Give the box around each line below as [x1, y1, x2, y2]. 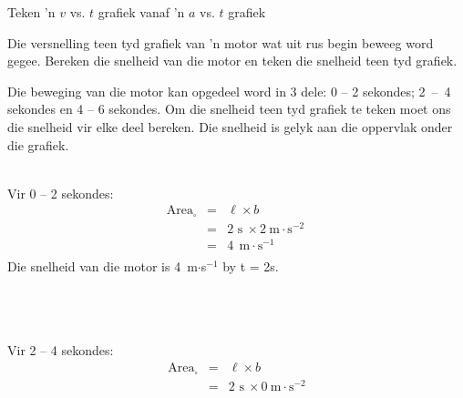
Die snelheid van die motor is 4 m [7, 257, 198, 276]
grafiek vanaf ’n [98, 3, 185, 21]
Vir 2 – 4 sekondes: [7, 341, 114, 360]
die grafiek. [7, 135, 69, 154]
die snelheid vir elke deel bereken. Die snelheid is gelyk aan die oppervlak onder [7, 117, 453, 136]
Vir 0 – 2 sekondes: [7, 183, 114, 202]
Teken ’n [7, 3, 56, 21]
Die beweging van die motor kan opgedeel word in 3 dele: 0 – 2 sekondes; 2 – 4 [7, 81, 451, 100]
